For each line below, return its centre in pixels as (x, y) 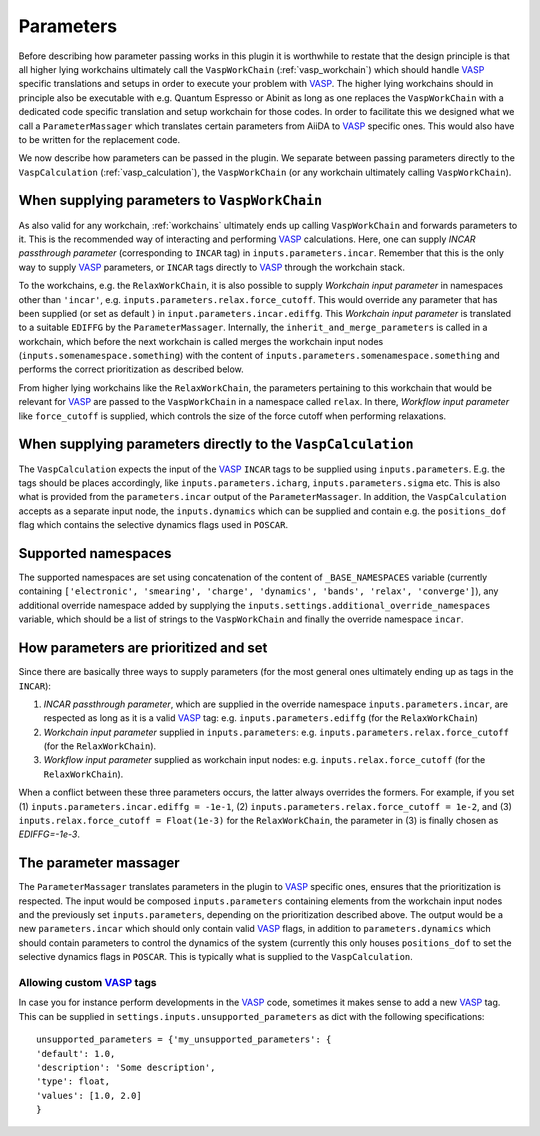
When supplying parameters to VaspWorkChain (170, 200)
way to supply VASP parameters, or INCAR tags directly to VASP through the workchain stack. (211, 267)
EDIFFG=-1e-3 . (49, 834)
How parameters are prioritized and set (143, 648)
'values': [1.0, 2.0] (89, 1095)
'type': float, (73, 1081)
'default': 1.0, (76, 1053)
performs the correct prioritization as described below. (131, 369)
